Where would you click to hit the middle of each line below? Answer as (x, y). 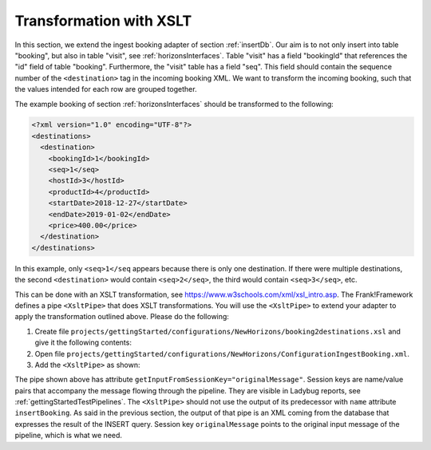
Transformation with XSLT (103, 21)
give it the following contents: (83, 342)
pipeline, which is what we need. (69, 436)
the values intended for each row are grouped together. (106, 89)
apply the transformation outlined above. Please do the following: (122, 317)
